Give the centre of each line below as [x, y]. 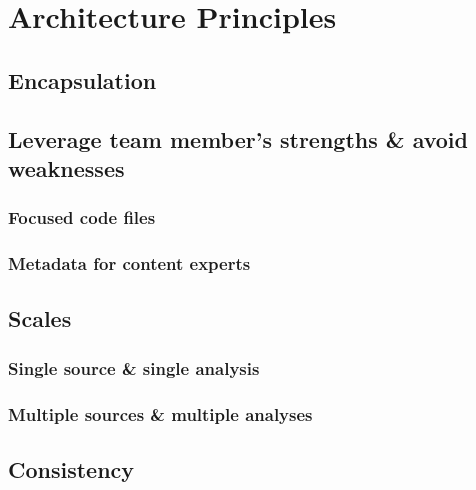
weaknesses [66, 167]
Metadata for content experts [129, 263]
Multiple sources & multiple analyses [160, 413]
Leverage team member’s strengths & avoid [238, 138]
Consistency [71, 468]
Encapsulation [82, 79]
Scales [40, 318]
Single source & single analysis [134, 367]
